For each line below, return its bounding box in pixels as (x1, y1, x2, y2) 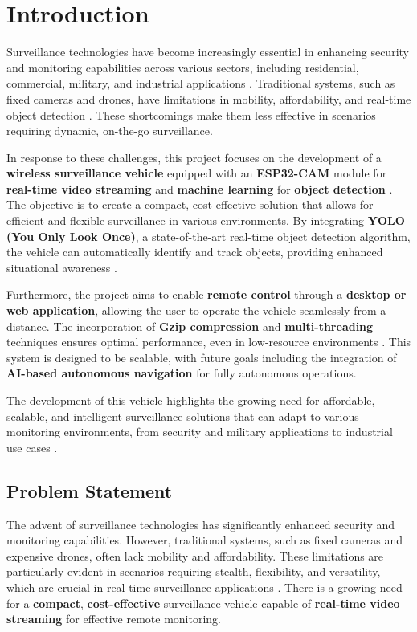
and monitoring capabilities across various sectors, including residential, (6, 59, 359, 75)
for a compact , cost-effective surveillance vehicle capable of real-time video (6, 594, 400, 611)
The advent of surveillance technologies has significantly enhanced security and (6, 516, 395, 532)
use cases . (6, 438, 58, 455)
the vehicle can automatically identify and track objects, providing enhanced (6, 243, 383, 260)
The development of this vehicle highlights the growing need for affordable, (6, 392, 375, 408)
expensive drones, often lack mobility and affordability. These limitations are (6, 547, 384, 564)
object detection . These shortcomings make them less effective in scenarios (6, 106, 376, 123)
